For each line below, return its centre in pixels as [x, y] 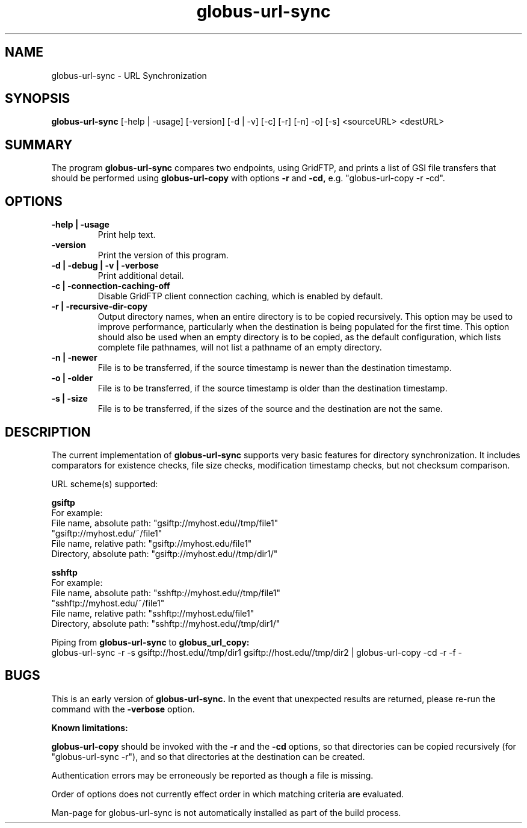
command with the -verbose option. [123, 709]
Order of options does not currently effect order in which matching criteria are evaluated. [228, 794]
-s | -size [69, 399]
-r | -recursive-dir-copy [100, 307]
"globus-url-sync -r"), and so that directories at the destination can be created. [208, 756]
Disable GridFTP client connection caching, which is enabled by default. [240, 296]
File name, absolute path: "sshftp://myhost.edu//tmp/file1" [166, 593]
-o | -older [72, 378]
